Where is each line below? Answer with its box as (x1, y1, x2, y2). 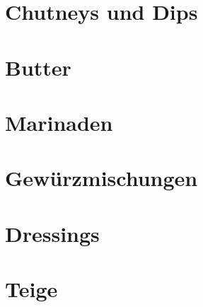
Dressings (5, 219, 100, 248)
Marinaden (5, 108, 113, 137)
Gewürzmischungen (5, 163, 198, 192)
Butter (5, 52, 71, 81)
